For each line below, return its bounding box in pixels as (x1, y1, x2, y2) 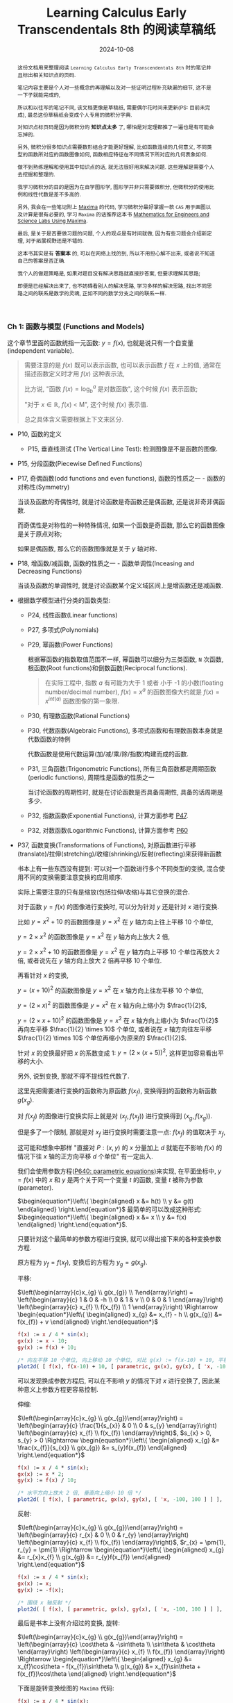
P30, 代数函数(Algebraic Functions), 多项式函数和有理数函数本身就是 (27, 726, 223, 734)
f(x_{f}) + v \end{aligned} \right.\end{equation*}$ (17, 1318, 159, 1326)
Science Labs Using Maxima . (17, 217, 88, 224)
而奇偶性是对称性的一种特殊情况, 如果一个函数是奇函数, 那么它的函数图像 (17, 521, 225, 529)
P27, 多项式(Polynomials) (27, 626, 99, 634)
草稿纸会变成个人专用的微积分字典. (48, 111, 133, 119)
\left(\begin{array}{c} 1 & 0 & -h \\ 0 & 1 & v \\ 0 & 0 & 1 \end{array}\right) (17, 1295, 223, 1304)
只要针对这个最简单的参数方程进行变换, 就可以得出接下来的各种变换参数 (17, 1235, 222, 1243)
